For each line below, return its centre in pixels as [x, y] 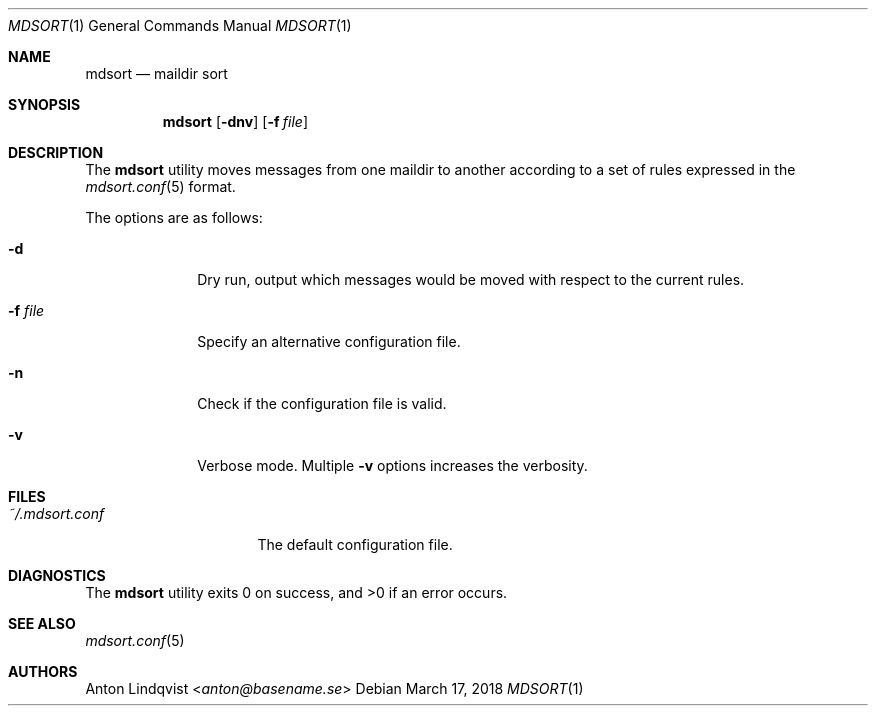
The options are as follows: [174, 217]
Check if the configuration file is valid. [322, 403]
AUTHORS [43, 671]
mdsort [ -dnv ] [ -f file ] [235, 121]
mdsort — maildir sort [156, 73]
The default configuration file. [355, 544]
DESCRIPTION [56, 152]
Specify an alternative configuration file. [329, 341]
